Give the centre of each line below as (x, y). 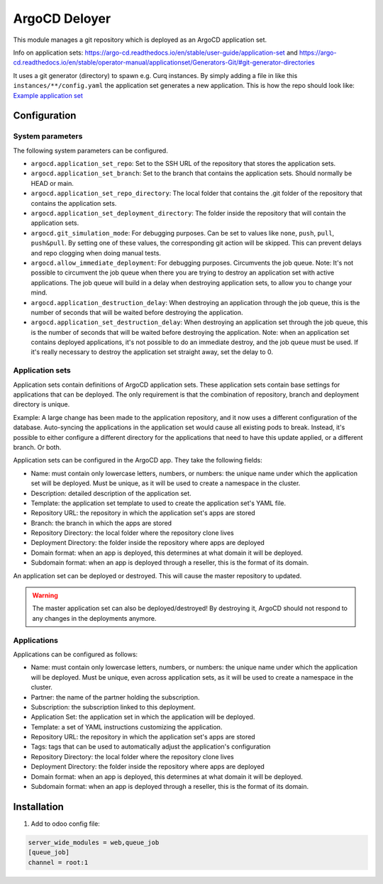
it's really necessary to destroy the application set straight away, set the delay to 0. (152, 352)
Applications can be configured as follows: (76, 654)
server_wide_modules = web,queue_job (94, 842)
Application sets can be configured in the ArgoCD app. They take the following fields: (138, 460)
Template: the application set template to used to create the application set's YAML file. (159, 503)
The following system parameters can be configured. (90, 150)
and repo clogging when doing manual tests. (96, 253)
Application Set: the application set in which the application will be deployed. (143, 717)
